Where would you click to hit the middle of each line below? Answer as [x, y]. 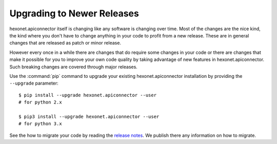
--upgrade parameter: [34, 83]
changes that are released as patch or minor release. [65, 43]
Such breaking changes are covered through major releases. [74, 67]
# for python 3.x [40, 124]
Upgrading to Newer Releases [74, 13]
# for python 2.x [40, 102]
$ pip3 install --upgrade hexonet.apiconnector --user [89, 116]
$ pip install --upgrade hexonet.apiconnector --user [87, 95]
